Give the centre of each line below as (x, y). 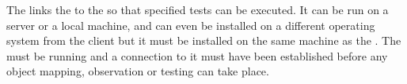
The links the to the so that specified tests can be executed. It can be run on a (198, 9)
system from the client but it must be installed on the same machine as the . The (204, 40)
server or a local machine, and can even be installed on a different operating (191, 25)
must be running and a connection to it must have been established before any (197, 55)
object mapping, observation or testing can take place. (138, 71)
